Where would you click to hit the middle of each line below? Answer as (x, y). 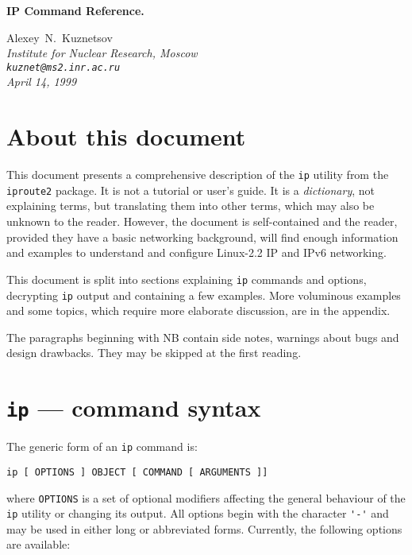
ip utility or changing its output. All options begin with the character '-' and (198, 513)
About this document (126, 136)
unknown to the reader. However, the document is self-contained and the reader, (202, 221)
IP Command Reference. (75, 10)
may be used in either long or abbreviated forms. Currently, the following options (204, 528)
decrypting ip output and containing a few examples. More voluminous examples (204, 295)
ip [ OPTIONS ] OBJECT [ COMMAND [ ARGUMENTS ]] (137, 472)
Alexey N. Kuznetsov (60, 37)
